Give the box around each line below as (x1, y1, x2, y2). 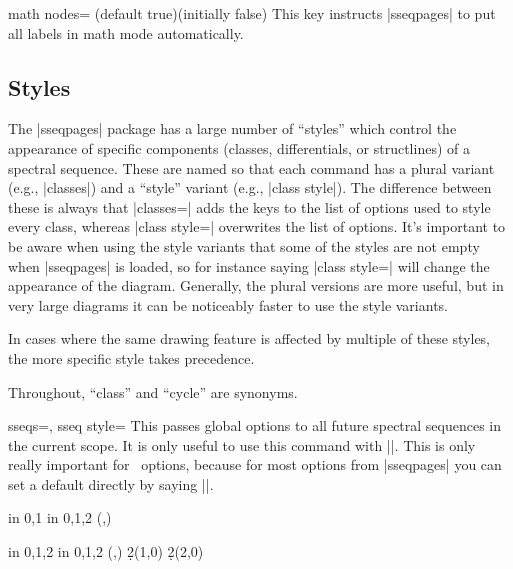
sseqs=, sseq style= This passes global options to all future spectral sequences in (8, 415, 502, 436)
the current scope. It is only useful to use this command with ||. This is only (8, 434, 476, 455)
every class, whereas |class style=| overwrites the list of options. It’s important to (8, 216, 506, 237)
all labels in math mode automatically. (8, 22, 244, 43)
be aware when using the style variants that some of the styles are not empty (8, 235, 480, 256)
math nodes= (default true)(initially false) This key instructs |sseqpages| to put (8, 3, 496, 23)
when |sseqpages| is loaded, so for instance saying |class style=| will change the (8, 255, 490, 276)
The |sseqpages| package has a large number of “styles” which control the (8, 118, 457, 139)
